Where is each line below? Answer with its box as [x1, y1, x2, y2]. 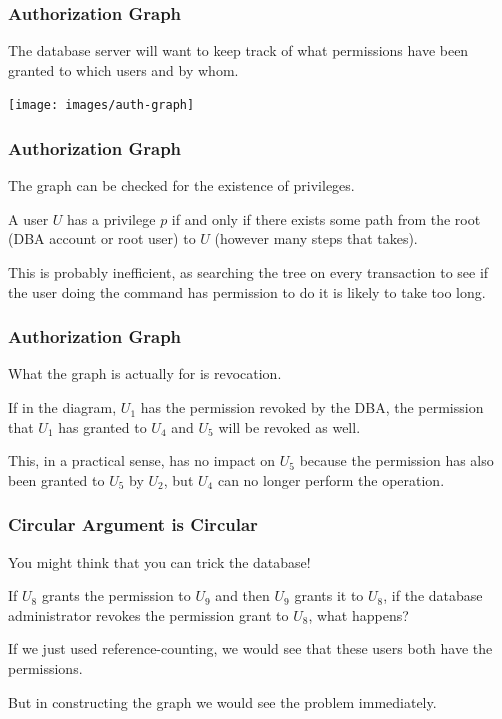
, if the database [383, 585, 483, 606]
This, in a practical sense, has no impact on [8, 450, 276, 471]
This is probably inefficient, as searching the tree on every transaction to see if [8, 262, 489, 283]
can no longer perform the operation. [217, 469, 445, 490]
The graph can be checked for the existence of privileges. [8, 175, 355, 196]
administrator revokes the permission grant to [8, 604, 289, 625]
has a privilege [67, 208, 156, 229]
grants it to [294, 585, 364, 606]
